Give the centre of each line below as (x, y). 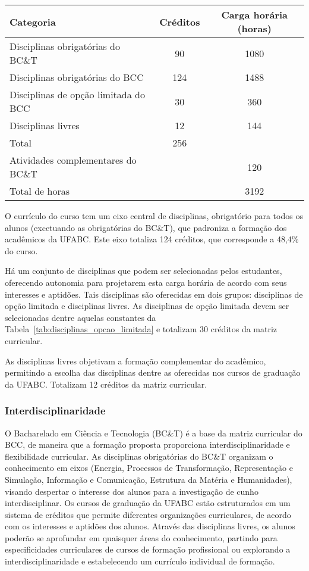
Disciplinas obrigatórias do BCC (77, 77)
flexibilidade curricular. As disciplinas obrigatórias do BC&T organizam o (139, 456)
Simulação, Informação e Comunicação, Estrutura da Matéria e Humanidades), (149, 479)
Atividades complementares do (73, 160)
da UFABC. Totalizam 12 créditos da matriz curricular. (106, 384)
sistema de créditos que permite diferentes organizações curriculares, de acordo (148, 514)
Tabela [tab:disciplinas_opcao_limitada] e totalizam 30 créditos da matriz (141, 329)
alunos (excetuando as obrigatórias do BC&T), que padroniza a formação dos (146, 227)
